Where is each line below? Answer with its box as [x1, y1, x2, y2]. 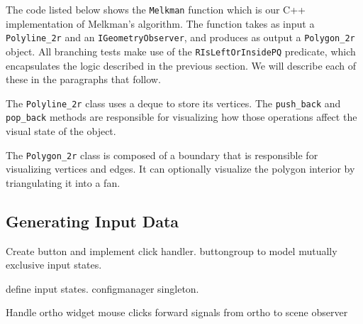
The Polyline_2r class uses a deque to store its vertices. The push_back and [6, 95, 341, 110]
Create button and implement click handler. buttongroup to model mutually [6, 243, 337, 258]
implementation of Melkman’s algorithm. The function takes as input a [6, 16, 315, 31]
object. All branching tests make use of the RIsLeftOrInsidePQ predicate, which [6, 43, 356, 58]
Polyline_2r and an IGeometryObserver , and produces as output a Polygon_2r [6, 30, 355, 45]
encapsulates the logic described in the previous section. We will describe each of [6, 58, 357, 72]
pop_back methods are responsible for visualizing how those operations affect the [6, 109, 357, 124]
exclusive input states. [6, 257, 102, 272]
